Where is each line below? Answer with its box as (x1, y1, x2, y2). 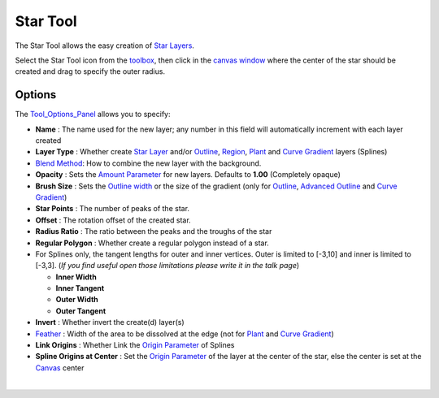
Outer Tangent (55, 305, 106, 316)
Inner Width (55, 272, 97, 282)
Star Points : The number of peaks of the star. (35, 204, 190, 214)
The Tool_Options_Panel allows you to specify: (15, 110, 171, 119)
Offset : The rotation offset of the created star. (35, 215, 191, 225)
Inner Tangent (55, 283, 105, 293)
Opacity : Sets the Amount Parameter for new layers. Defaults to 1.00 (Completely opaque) (35, 170, 341, 180)
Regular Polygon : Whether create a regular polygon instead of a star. (35, 238, 270, 248)
